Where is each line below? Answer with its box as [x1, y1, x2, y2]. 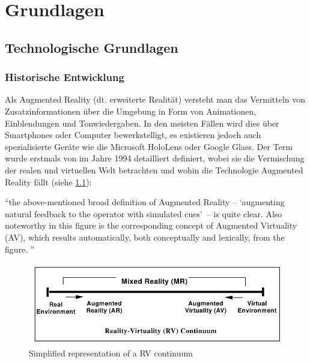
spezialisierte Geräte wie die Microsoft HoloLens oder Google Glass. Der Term [5, 140, 293, 152]
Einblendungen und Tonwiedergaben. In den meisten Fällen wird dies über [5, 116, 279, 129]
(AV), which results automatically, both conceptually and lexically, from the [5, 230, 285, 243]
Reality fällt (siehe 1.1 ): [5, 175, 92, 188]
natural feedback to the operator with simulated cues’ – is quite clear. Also [5, 207, 282, 220]
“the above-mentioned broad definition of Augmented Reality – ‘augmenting [5, 196, 285, 208]
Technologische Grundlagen [5, 38, 178, 56]
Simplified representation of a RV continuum [29, 346, 193, 359]
